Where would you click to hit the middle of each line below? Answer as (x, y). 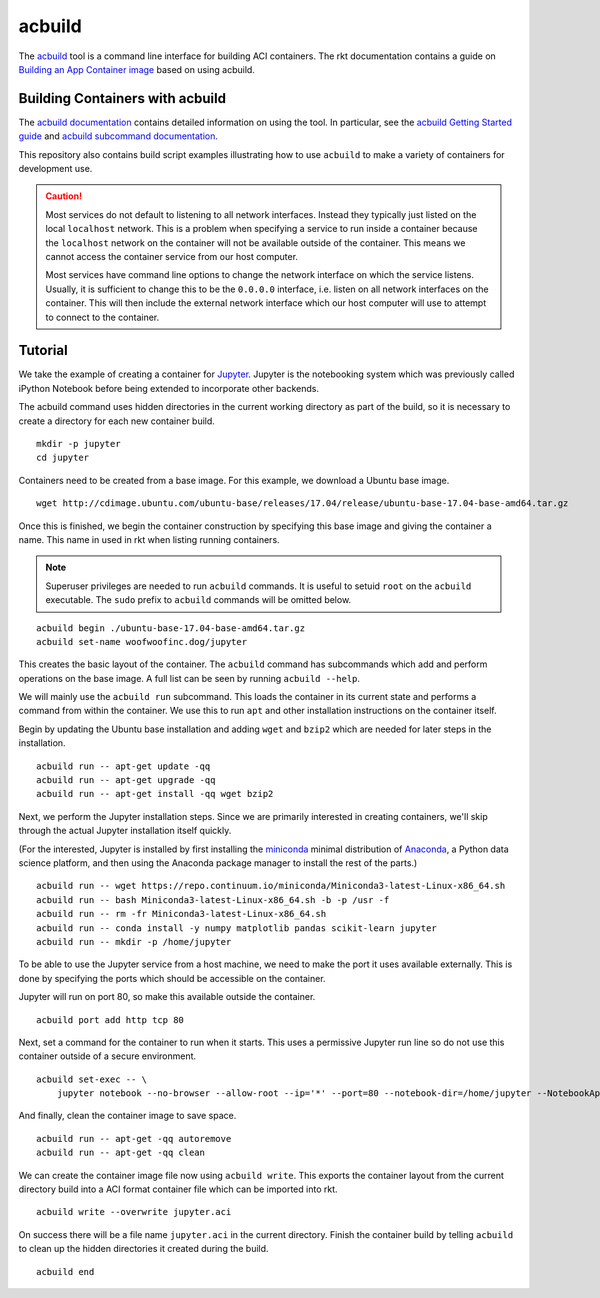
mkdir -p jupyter (78, 443)
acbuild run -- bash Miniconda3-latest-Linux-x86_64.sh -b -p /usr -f (213, 899)
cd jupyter (63, 458)
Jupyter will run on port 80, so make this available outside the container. (167, 997)
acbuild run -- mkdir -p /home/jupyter (134, 941)
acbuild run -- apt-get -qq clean (120, 1153)
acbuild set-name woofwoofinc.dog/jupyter (142, 641)
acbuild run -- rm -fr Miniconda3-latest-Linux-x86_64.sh (181, 914)
